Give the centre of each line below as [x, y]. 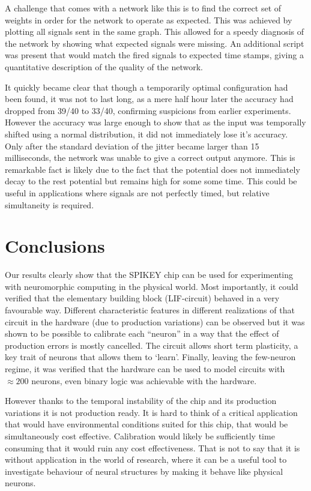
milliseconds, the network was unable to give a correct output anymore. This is [150, 158]
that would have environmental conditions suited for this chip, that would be [146, 424]
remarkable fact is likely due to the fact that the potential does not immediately [152, 169]
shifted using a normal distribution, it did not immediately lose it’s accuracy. [146, 134]
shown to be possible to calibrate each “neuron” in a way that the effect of [142, 333]
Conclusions [55, 246]
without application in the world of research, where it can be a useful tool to [146, 459]
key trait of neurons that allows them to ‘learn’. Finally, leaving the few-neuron [150, 357]
